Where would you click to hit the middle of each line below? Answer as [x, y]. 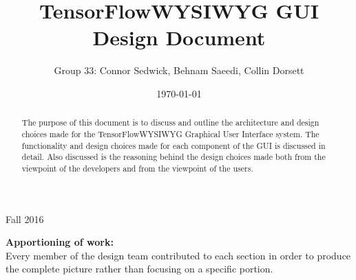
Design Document [179, 37]
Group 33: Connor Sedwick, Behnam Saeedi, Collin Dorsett [179, 70]
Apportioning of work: [60, 242]
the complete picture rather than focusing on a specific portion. [139, 269]
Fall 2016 [25, 219]
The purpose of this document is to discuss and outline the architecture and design [170, 122]
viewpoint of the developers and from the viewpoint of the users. [137, 168]
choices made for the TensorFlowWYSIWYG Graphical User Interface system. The [170, 133]
